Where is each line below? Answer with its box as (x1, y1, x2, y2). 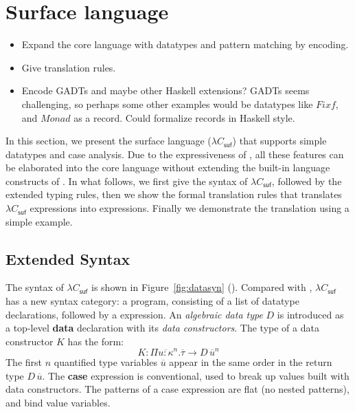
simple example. (5, 214, 73, 228)
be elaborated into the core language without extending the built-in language (5, 160, 330, 175)
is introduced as (277, 307, 344, 321)
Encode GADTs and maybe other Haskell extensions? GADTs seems (21, 83, 310, 98)
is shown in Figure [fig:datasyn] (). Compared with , (91, 280, 312, 294)
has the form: (67, 334, 124, 348)
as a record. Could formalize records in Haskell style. (73, 110, 295, 124)
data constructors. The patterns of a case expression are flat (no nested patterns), (5, 382, 350, 396)
